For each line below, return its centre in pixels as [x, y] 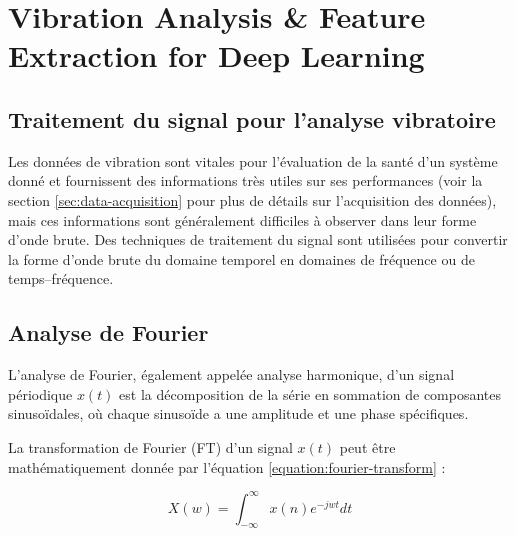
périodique [40, 393]
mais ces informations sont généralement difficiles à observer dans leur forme [242, 219]
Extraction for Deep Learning [216, 55]
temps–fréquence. [61, 278]
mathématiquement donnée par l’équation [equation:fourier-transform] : [227, 466]
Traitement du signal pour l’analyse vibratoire [252, 118]
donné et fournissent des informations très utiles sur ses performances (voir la [245, 180]
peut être [367, 446]
